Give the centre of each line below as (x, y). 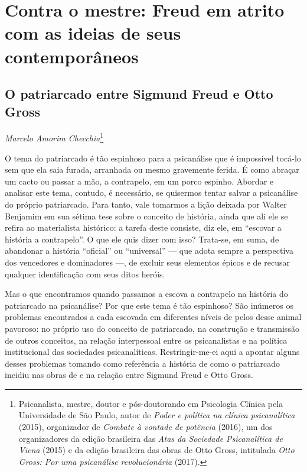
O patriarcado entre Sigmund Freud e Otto (139, 94)
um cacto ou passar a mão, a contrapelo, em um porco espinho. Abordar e (139, 181)
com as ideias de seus (93, 33)
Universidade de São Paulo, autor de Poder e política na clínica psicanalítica (157, 415)
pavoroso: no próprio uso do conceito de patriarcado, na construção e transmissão (152, 328)
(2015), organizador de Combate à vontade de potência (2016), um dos (146, 427)
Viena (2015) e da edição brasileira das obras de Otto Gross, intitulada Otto (156, 450)
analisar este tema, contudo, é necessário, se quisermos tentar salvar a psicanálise (151, 193)
